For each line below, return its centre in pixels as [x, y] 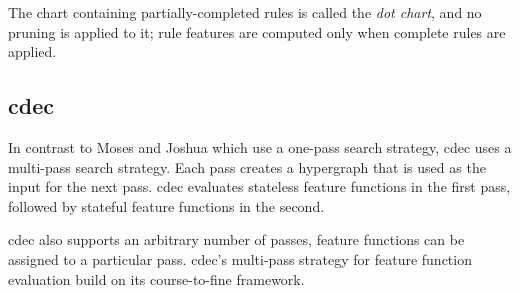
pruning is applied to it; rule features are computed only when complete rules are [257, 31]
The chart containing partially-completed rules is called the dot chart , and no [245, 12]
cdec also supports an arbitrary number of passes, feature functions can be [236, 239]
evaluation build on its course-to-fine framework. [156, 278]
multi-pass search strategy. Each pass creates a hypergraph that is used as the [247, 166]
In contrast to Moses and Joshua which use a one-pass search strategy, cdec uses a [260, 146]
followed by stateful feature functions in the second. [166, 205]
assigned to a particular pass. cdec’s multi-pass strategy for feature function [240, 258]
